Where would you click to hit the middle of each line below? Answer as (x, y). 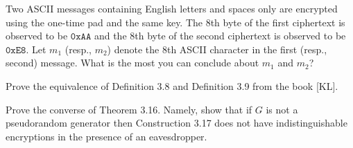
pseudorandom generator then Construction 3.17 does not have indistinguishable (176, 123)
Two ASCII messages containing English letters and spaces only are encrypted (172, 8)
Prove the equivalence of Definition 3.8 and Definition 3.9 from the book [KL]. (172, 85)
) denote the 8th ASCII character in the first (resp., (217, 49)
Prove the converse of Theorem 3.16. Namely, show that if (129, 109)
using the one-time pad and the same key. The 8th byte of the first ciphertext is (175, 22)
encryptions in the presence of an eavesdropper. (106, 136)
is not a (282, 109)
